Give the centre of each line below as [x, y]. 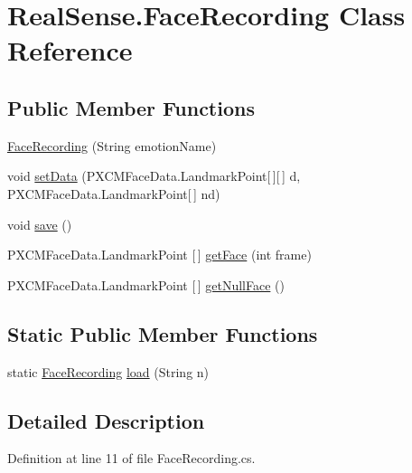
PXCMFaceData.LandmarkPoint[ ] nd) [114, 193]
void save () [40, 224]
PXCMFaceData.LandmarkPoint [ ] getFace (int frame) [159, 255]
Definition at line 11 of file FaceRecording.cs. [131, 458]
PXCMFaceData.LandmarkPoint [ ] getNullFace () [146, 284]
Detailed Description [106, 420]
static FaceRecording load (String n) [108, 371]
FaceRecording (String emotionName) [112, 145]
